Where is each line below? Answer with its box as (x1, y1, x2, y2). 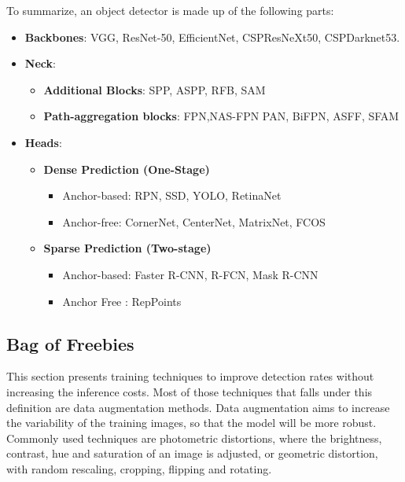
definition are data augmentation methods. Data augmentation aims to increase (6, 399, 390, 415)
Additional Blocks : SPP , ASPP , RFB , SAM (43, 81, 266, 98)
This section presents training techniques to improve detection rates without (6, 368, 374, 384)
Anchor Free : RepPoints (62, 293, 182, 309)
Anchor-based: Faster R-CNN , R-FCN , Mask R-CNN (62, 266, 318, 282)
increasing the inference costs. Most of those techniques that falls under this (6, 383, 373, 399)
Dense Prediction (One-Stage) (43, 160, 210, 177)
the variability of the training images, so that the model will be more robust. (6, 414, 377, 431)
